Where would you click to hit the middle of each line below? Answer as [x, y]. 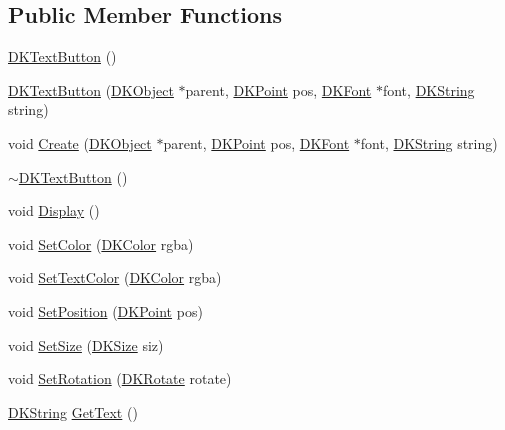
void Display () [54, 210]
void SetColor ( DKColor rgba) [101, 243]
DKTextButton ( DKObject [91, 89]
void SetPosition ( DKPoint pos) [105, 310]
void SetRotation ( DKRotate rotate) [120, 378]
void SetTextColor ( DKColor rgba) [115, 277]
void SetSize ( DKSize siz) [86, 344]
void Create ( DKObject [80, 142]
